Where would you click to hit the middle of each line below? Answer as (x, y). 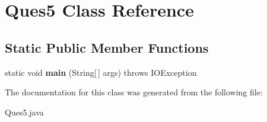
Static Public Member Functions (107, 47)
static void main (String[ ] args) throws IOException (101, 72)
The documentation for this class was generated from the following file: (134, 92)
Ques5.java (24, 112)
